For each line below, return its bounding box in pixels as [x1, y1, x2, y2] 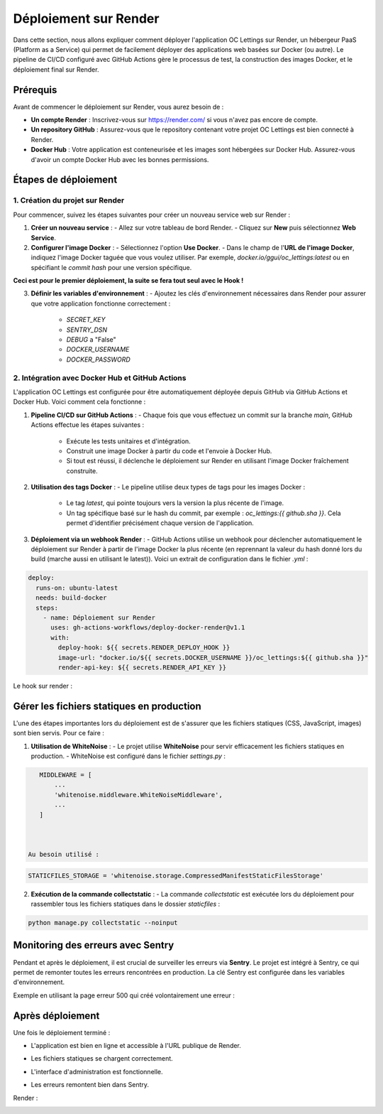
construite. [66, 466, 99, 475]
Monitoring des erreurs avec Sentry [13, 939, 174, 951]
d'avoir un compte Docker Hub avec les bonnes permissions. [30, 155, 209, 163]
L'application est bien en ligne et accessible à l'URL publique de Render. [30, 1042, 241, 1049]
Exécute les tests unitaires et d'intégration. [66, 437, 191, 445]
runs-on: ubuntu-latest [35, 583, 118, 592]
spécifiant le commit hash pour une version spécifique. [30, 263, 192, 271]
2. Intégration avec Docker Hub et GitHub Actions [13, 373, 187, 383]
